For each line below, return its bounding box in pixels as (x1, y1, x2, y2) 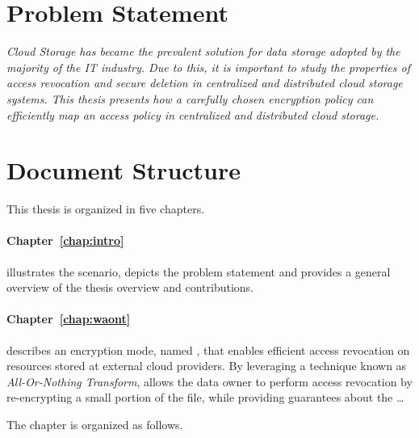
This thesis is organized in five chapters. (6, 200, 205, 217)
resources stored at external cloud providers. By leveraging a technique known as (6, 357, 407, 374)
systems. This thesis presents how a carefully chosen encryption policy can (6, 90, 374, 107)
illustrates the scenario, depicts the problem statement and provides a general (6, 263, 391, 280)
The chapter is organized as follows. (6, 415, 183, 432)
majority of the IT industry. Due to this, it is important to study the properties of (6, 58, 410, 75)
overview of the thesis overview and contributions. (6, 279, 254, 296)
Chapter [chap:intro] (6, 232, 124, 249)
